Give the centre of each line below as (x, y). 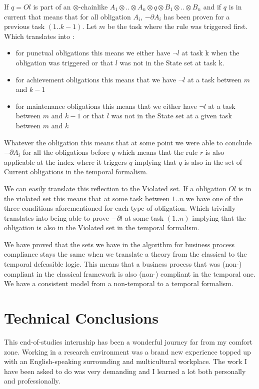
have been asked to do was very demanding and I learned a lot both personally (125, 371)
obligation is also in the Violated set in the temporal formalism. (102, 227)
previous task (24, 26)
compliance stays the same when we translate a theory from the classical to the (125, 254)
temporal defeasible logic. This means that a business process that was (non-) (123, 264)
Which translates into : (39, 36)
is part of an (52, 6)
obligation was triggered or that (64, 62)
